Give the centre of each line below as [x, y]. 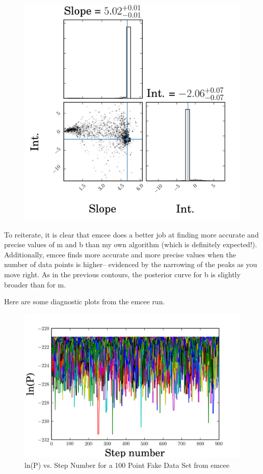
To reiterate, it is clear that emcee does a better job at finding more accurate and [131, 234]
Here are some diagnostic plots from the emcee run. [85, 301]
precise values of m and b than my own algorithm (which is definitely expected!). [131, 244]
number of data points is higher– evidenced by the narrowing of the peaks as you [131, 264]
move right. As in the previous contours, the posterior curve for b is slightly [122, 274]
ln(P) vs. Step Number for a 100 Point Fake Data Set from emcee [127, 465]
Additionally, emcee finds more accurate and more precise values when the [120, 254]
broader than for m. [35, 284]
